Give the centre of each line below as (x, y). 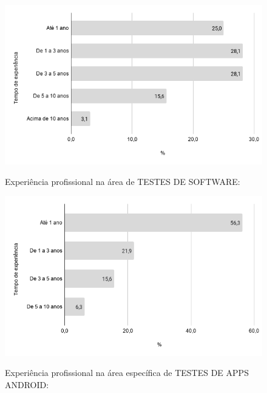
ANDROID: (27, 384)
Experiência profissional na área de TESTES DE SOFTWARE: (123, 181)
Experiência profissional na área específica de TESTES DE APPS (127, 373)
